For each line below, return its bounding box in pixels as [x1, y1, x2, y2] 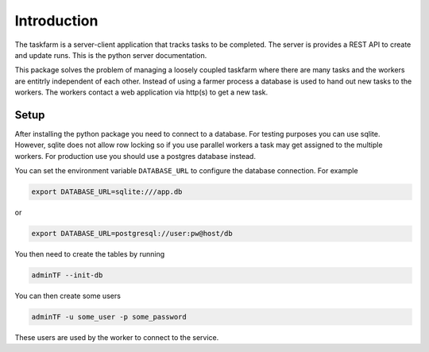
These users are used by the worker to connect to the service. [14, 333, 219, 342]
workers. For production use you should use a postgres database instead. [14, 151, 256, 161]
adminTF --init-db [31, 271, 103, 280]
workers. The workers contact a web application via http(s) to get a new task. [14, 87, 269, 97]
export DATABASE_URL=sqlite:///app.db [31, 188, 183, 196]
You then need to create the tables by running [14, 249, 165, 259]
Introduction [14, 12, 99, 29]
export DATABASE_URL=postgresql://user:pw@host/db [31, 229, 234, 238]
